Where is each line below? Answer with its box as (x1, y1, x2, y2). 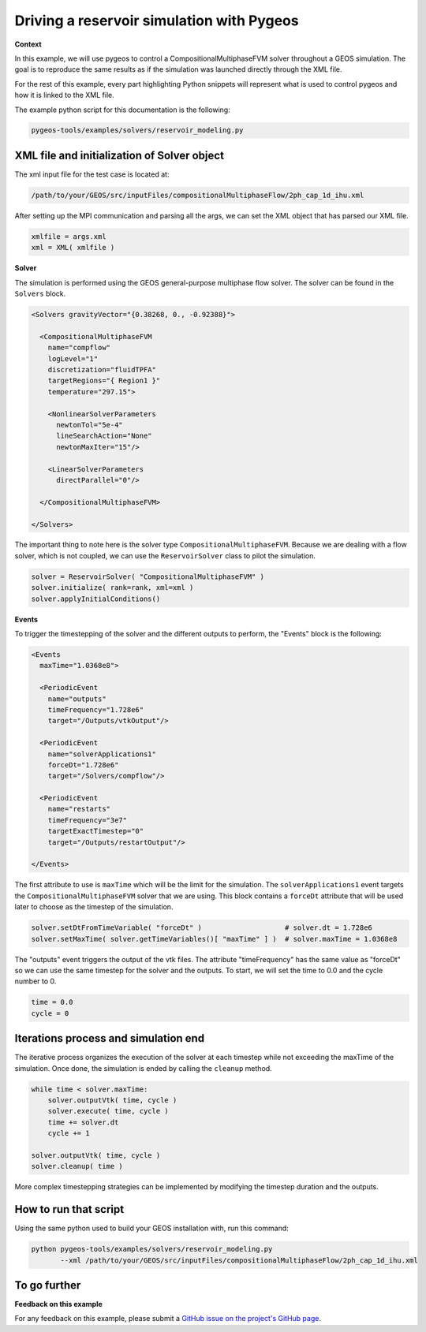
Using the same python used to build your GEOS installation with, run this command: (14, 1223, 290, 1233)
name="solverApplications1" (47, 749, 157, 759)
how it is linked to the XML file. (14, 91, 114, 100)
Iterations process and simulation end (14, 1032, 205, 1045)
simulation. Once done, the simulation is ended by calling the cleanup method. (14, 1063, 272, 1073)
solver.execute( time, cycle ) (47, 1106, 169, 1116)
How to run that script (14, 1203, 125, 1216)
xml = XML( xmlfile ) (31, 243, 115, 252)
